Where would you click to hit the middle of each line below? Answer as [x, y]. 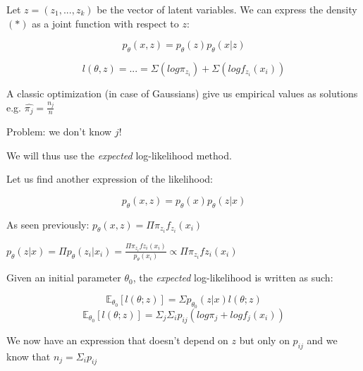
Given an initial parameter [64, 278]
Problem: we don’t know [59, 132]
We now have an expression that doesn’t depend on [117, 340]
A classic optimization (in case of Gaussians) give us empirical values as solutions [182, 93]
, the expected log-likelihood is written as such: [233, 278]
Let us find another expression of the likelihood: [110, 179]
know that [29, 356]
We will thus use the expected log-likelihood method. [119, 155]
